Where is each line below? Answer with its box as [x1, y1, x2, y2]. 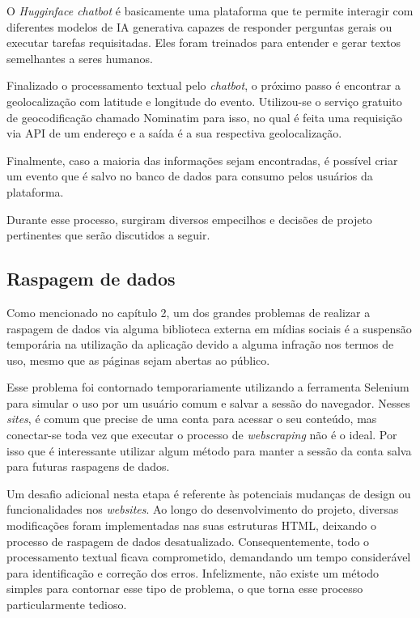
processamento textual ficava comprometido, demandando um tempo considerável [6, 548, 411, 565]
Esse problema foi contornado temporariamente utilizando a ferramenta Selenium [6, 379, 409, 396]
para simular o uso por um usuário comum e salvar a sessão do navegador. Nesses [6, 394, 410, 411]
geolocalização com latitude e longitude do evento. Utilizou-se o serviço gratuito [6, 92, 402, 109]
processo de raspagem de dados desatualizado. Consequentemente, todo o [6, 532, 370, 549]
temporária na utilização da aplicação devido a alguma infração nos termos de [6, 336, 394, 353]
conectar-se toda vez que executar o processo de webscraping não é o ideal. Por [6, 426, 397, 443]
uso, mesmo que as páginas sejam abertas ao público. [6, 351, 270, 368]
